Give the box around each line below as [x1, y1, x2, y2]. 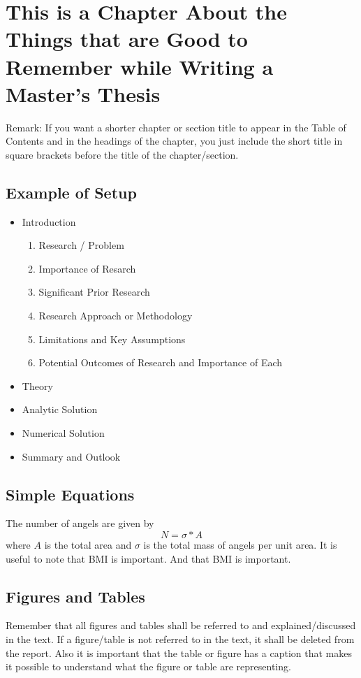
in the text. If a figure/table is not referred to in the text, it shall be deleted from [6, 631, 355, 646]
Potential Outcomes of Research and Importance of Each [38, 355, 283, 370]
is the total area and [44, 538, 132, 551]
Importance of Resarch [38, 261, 136, 275]
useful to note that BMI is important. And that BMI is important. [6, 551, 291, 565]
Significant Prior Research [38, 284, 150, 299]
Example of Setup [6, 181, 137, 203]
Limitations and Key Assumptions [38, 331, 186, 346]
